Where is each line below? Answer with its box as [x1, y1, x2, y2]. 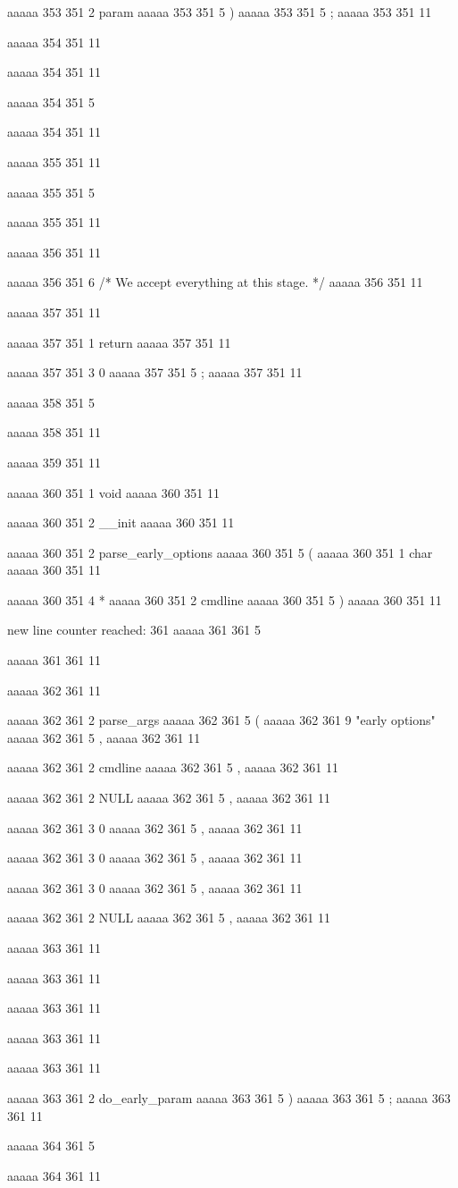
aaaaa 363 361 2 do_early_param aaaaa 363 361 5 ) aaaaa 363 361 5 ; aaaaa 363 [7, 1088, 451, 1107]
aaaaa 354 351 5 [7, 92, 95, 111]
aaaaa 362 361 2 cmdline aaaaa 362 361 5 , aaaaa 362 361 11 [7, 758, 338, 777]
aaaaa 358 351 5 [7, 392, 95, 411]
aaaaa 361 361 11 [7, 651, 101, 670]
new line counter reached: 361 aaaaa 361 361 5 [7, 620, 261, 639]
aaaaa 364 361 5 [7, 1136, 95, 1155]
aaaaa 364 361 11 [7, 1166, 101, 1184]
